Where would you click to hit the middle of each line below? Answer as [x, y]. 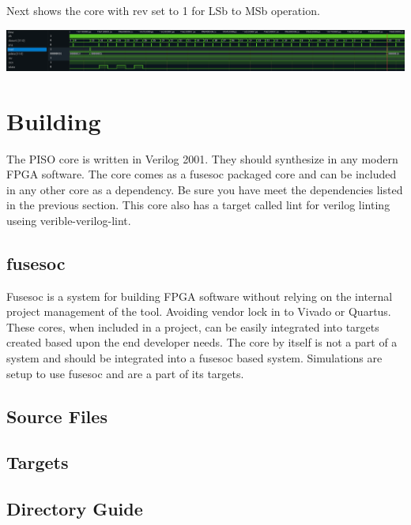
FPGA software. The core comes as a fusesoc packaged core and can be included [202, 174]
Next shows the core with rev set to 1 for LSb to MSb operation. [163, 10]
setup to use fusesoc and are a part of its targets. [125, 373]
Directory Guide [75, 509]
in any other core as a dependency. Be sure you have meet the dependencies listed [205, 189]
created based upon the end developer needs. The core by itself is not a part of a [202, 342]
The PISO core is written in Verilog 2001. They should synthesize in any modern [202, 158]
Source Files [57, 416]
